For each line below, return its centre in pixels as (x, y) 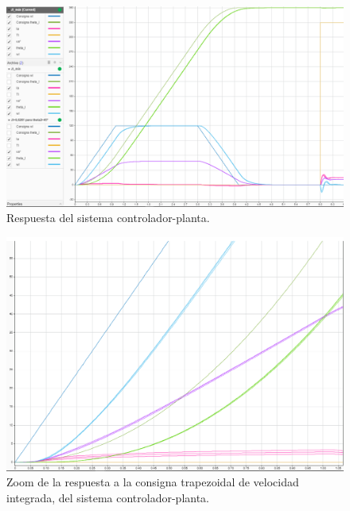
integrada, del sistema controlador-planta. (108, 497)
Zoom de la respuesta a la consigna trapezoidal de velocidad (153, 482)
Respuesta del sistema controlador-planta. (108, 218)
